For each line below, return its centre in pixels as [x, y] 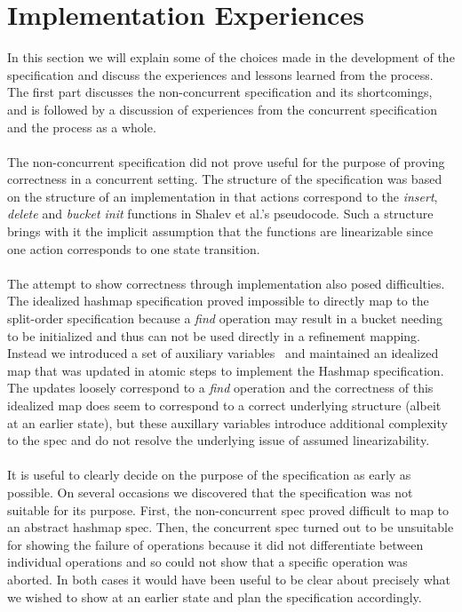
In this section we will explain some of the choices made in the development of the [231, 57]
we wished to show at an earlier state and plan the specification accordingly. [215, 596]
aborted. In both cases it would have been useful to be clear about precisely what [229, 579]
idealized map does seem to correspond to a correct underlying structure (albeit [224, 405]
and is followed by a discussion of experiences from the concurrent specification [222, 109]
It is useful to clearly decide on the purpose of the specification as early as [209, 475]
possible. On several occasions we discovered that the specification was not [210, 492]
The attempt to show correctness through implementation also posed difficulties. [226, 283]
